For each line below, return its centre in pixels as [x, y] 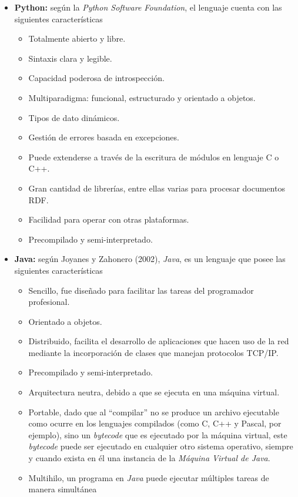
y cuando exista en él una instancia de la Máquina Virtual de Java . [149, 458]
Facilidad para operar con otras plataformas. [109, 219]
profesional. [49, 302]
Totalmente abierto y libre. [77, 38]
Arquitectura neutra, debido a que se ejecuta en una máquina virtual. [154, 392]
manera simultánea [63, 489]
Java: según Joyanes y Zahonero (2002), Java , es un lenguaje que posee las [150, 259]
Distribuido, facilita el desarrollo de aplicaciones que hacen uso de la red [159, 341]
